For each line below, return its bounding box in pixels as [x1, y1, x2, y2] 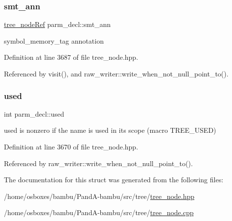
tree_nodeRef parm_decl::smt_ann [4, 19, 111, 29]
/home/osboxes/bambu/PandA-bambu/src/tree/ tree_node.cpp [4, 207, 194, 218]
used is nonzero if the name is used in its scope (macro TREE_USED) [4, 125, 216, 135]
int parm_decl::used [4, 108, 65, 119]
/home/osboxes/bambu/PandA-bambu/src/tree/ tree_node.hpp [4, 191, 195, 201]
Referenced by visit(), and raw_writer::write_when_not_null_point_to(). [4, 69, 229, 78]
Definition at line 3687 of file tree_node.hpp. [4, 52, 139, 62]
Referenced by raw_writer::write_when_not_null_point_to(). [4, 158, 193, 168]
